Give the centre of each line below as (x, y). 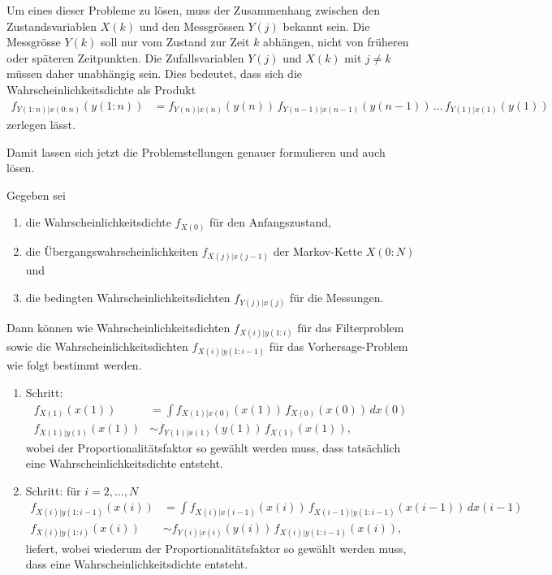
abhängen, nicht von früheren (336, 42)
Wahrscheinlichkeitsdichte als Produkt (101, 89)
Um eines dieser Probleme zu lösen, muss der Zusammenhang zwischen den (194, 10)
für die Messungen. (337, 297)
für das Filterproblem (351, 327)
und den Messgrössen (192, 26)
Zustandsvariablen (52, 26)
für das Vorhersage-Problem (339, 346)
